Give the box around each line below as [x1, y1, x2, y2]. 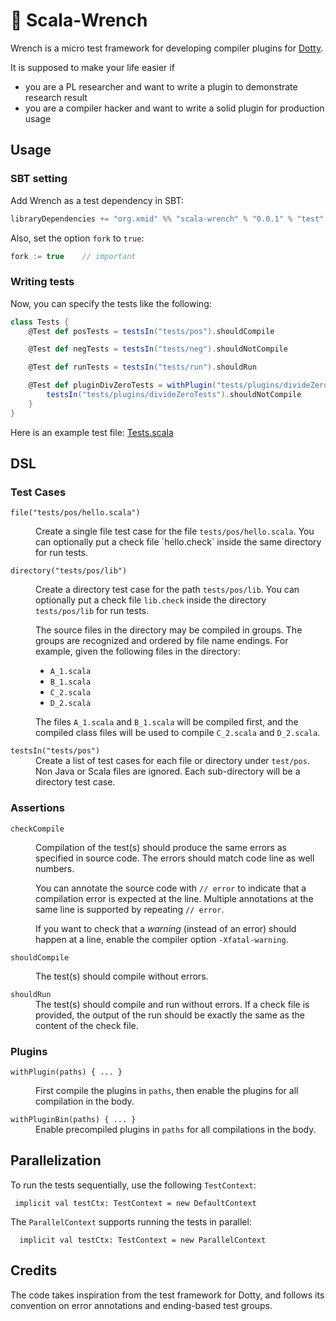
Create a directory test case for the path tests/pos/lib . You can [35, 584, 300, 596]
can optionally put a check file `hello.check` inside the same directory [35, 536, 322, 548]
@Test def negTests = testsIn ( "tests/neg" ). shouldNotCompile [28, 344, 288, 354]
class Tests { [10, 317, 70, 327]
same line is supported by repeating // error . [35, 903, 225, 915]
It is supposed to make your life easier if [10, 61, 175, 73]
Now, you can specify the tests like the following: [10, 297, 212, 309]
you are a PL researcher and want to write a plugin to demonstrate [24, 80, 298, 93]
